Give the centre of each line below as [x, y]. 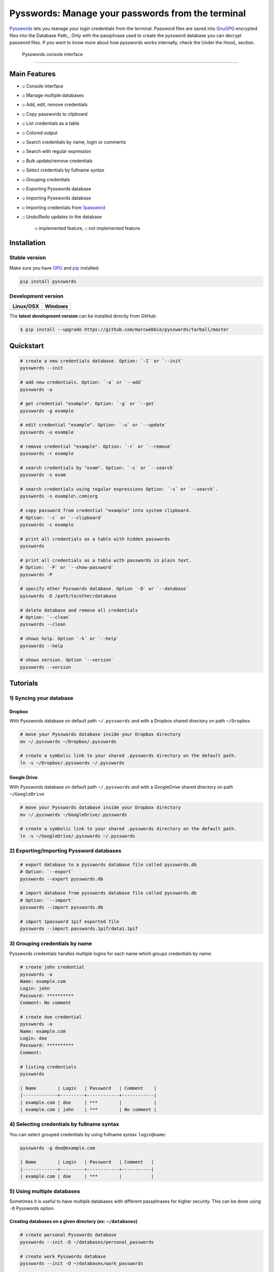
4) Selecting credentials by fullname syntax [64, 1124]
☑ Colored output [40, 133]
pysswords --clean [43, 624]
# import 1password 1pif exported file [70, 922]
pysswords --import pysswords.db [62, 907]
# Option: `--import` [47, 900]
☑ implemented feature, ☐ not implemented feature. [88, 228]
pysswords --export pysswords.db [62, 879]
